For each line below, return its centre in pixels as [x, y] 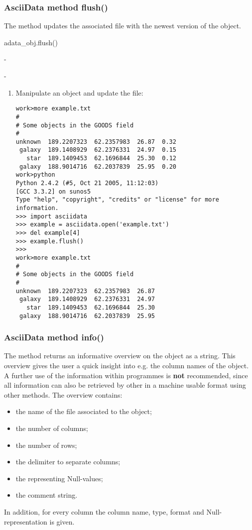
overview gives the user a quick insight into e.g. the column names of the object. [126, 366]
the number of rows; [46, 445]
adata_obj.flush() [31, 42]
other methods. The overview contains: [63, 394]
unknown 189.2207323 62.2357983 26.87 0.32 [96, 142]
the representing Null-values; [59, 478]
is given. [62, 521]
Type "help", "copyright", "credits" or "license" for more [117, 200]
